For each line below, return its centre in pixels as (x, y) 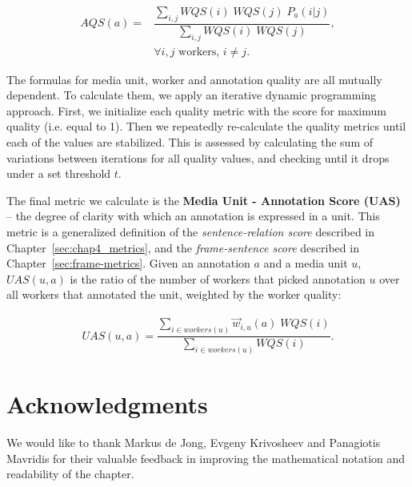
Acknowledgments (107, 404)
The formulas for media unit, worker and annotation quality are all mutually (194, 79)
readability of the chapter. (70, 474)
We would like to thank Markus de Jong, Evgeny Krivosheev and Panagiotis (194, 443)
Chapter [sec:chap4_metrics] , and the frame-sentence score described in (183, 247)
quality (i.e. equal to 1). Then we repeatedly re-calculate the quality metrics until (206, 126)
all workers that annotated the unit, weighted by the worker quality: (174, 294)
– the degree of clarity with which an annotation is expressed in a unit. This (193, 216)
